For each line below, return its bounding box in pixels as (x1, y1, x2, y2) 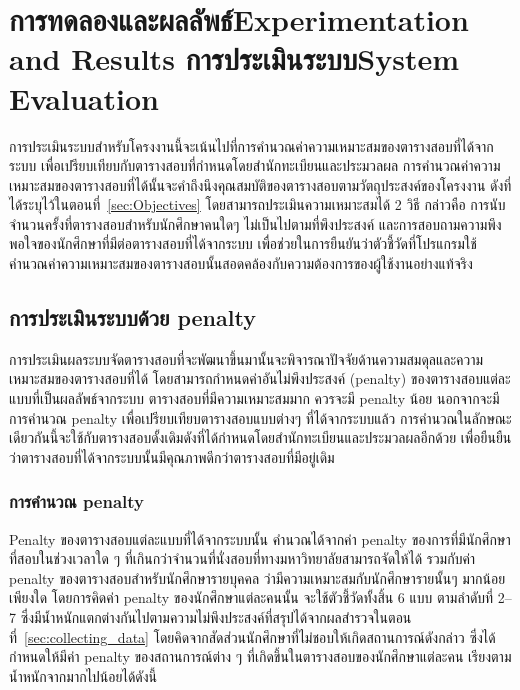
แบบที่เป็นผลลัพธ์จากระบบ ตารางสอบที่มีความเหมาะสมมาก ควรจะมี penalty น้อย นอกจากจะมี (9, 388, 500, 409)
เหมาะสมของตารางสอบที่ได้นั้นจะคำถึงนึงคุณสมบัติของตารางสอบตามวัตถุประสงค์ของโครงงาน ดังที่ (9, 174, 512, 195)
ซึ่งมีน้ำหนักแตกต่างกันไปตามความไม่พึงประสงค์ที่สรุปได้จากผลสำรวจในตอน (20, 607, 412, 628)
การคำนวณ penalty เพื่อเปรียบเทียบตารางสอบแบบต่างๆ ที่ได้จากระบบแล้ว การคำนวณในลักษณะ (9, 407, 512, 428)
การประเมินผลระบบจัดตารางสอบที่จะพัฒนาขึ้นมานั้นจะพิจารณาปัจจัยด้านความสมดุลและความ (9, 348, 484, 369)
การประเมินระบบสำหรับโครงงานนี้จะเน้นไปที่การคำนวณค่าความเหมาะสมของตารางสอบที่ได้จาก (9, 135, 494, 156)
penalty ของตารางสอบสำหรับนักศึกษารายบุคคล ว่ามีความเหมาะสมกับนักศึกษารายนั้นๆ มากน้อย (9, 567, 506, 588)
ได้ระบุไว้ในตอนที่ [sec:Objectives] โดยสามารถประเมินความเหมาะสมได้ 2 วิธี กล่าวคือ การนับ (9, 194, 506, 215)
